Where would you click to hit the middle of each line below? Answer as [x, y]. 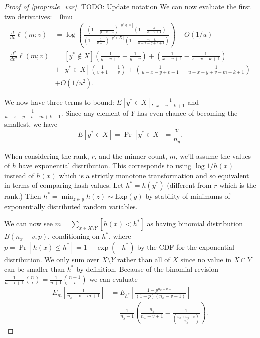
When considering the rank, [47, 156]
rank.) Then [23, 196]
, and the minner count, [131, 156]
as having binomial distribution [195, 224]
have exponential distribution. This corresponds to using [105, 166]
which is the [238, 185]
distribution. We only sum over [52, 259]
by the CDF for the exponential [185, 247]
